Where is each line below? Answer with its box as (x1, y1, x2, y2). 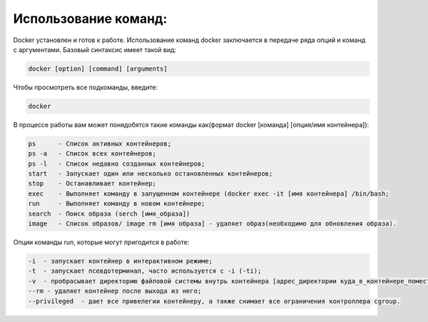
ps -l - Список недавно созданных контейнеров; (28, 159, 205, 168)
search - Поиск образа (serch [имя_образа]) (28, 209, 190, 218)
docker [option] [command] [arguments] (28, 64, 168, 73)
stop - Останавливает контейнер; (28, 179, 157, 188)
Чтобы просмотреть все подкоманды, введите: (13, 83, 158, 91)
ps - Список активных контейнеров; (28, 139, 171, 148)
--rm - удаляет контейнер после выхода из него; (28, 287, 202, 296)
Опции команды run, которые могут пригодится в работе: (13, 238, 190, 246)
